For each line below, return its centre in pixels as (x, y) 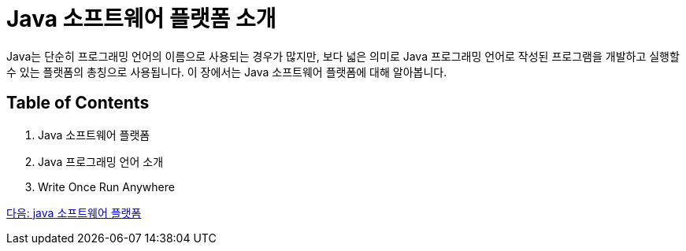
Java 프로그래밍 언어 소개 (101, 161)
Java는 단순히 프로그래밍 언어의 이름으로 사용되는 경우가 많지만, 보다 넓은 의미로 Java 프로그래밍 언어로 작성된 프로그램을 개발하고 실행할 (343, 56)
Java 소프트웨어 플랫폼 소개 (141, 19)
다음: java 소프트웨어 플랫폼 (74, 212)
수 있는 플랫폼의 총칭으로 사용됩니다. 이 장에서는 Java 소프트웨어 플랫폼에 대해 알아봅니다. (227, 72)
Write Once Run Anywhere (106, 186)
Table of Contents (78, 103)
